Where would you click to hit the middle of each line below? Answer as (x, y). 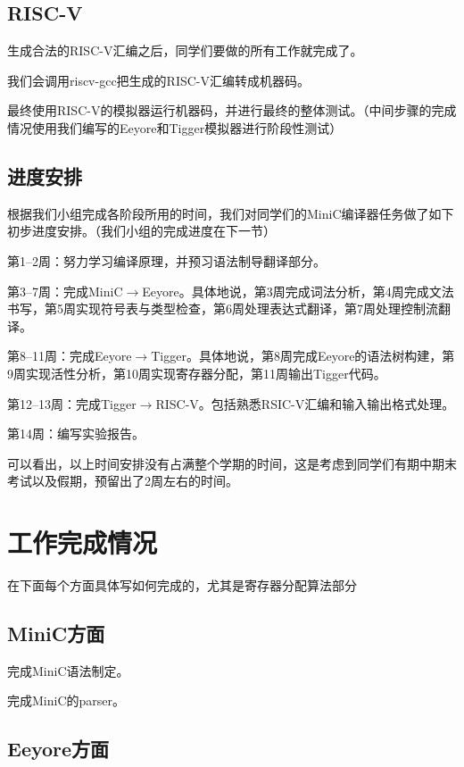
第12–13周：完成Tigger (72, 403)
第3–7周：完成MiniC (65, 291)
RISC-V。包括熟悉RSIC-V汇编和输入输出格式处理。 (305, 403)
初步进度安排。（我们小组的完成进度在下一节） (141, 231)
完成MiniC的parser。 (66, 700)
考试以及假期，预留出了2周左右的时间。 (123, 481)
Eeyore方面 (58, 749)
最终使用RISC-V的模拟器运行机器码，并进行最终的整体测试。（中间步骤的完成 (232, 110)
